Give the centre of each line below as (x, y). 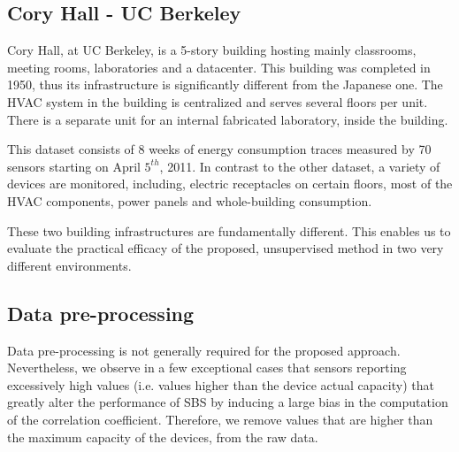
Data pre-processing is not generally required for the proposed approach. (204, 350)
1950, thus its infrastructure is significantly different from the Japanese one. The (225, 84)
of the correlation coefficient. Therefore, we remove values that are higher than (220, 419)
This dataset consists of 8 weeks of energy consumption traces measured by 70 (219, 149)
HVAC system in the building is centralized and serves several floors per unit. (218, 101)
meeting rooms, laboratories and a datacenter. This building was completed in (219, 67)
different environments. (69, 265)
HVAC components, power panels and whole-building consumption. (190, 200)
